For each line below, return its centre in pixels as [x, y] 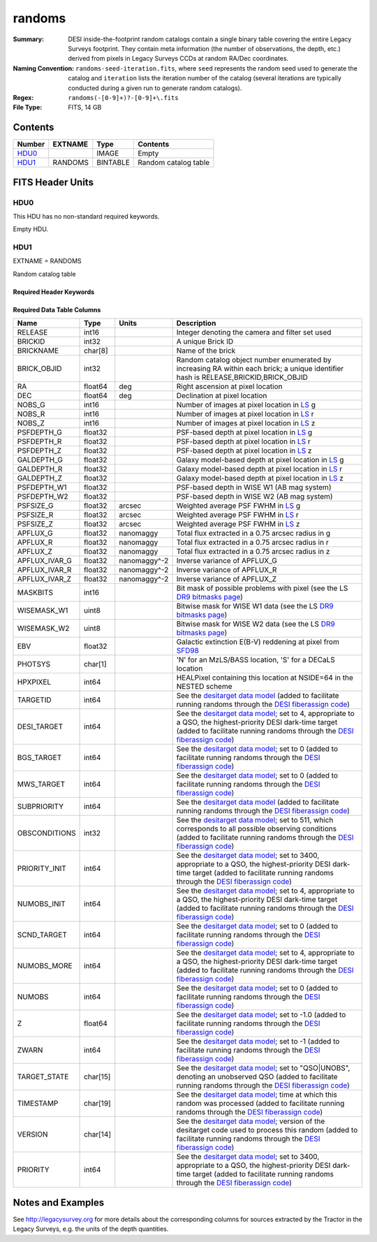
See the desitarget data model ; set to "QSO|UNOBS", [263, 1068]
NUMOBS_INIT [41, 904]
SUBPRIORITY [40, 807]
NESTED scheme [205, 687]
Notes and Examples [59, 1203]
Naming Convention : [44, 68]
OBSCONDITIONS [46, 833]
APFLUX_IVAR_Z [44, 579]
